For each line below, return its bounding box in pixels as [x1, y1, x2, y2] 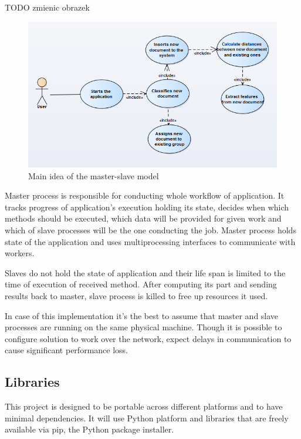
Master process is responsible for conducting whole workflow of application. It [5, 189, 285, 202]
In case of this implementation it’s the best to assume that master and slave [5, 309, 279, 321]
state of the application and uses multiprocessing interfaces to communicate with [5, 235, 296, 247]
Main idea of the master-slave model [28, 169, 159, 182]
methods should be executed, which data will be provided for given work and [5, 212, 282, 224]
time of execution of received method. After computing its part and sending [5, 278, 277, 290]
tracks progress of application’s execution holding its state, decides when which [5, 200, 289, 213]
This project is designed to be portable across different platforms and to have [5, 400, 283, 413]
